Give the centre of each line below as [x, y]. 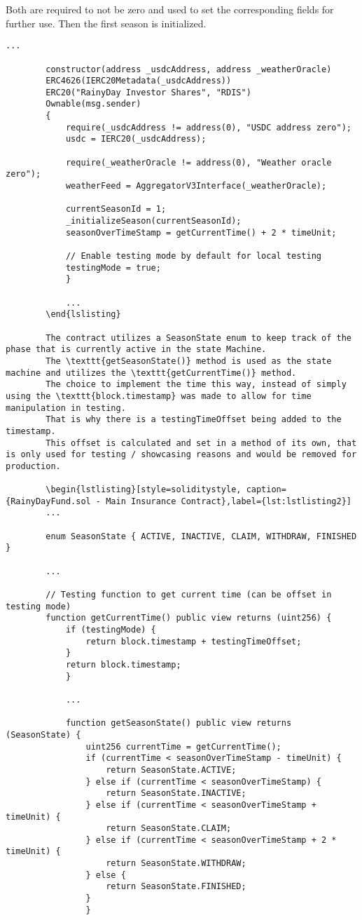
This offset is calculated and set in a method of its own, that [201, 443]
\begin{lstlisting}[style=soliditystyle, [144, 490]
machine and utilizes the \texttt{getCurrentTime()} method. [151, 373]
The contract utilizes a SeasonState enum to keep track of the [199, 338]
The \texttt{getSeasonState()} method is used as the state [189, 361]
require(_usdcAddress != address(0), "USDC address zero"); [208, 127]
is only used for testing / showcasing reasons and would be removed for [181, 455]
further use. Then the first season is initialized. [106, 23]
